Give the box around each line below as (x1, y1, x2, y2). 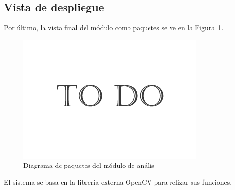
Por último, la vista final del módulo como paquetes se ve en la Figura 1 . (4, 23, 224, 33)
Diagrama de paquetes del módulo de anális (23, 160, 154, 170)
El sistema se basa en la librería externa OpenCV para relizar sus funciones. (4, 176, 232, 187)
